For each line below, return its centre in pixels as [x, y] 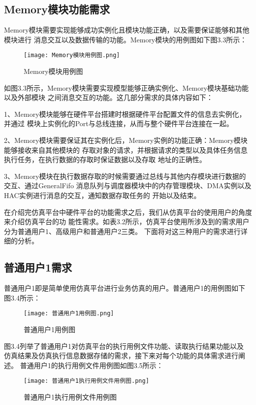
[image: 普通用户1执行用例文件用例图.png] [86, 381]
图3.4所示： [22, 297]
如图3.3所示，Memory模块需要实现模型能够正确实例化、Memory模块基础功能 [127, 87]
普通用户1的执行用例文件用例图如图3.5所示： [92, 365]
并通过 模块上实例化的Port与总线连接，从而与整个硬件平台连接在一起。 [119, 123]
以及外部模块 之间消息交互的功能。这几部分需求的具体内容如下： [109, 97]
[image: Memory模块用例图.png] [72, 55]
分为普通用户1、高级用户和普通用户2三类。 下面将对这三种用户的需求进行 [122, 231]
